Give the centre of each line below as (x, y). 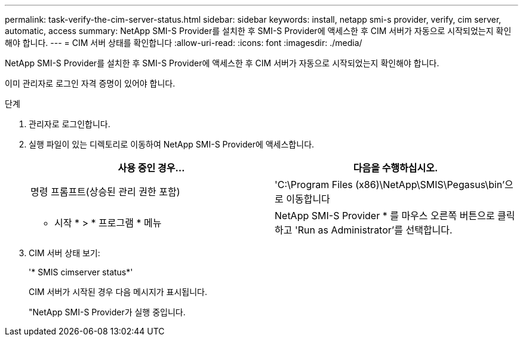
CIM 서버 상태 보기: (64, 253)
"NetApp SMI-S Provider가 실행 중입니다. (107, 312)
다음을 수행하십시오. (396, 168)
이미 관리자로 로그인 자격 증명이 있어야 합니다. (90, 83)
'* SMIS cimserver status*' (81, 272)
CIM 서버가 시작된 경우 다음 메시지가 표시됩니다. (118, 292)
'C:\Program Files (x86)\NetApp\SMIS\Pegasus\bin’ (390, 185)
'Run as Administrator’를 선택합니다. (373, 230)
